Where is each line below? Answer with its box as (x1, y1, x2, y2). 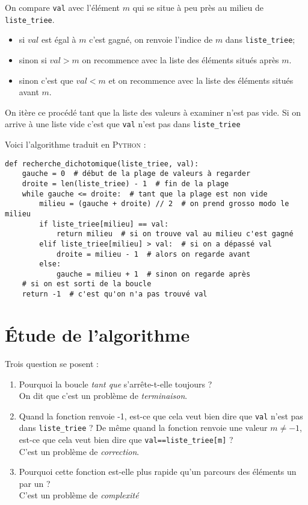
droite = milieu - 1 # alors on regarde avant (56, 249, 251, 259)
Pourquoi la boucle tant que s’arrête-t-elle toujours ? (19, 377, 212, 390)
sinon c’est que (19, 74, 73, 86)
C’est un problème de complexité (19, 489, 139, 501)
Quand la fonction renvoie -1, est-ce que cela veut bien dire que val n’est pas (19, 409, 303, 422)
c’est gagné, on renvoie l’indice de (89, 33, 213, 46)
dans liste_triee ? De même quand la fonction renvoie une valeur (19, 421, 268, 434)
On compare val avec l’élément (5, 1, 120, 13)
